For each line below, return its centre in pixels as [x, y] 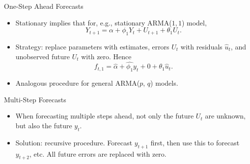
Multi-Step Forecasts [35, 99]
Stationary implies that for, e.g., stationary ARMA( [94, 22]
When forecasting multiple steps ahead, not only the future [105, 116]
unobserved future [43, 56]
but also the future [44, 125]
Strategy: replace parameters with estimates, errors [92, 46]
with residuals [201, 46]
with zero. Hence [106, 56]
